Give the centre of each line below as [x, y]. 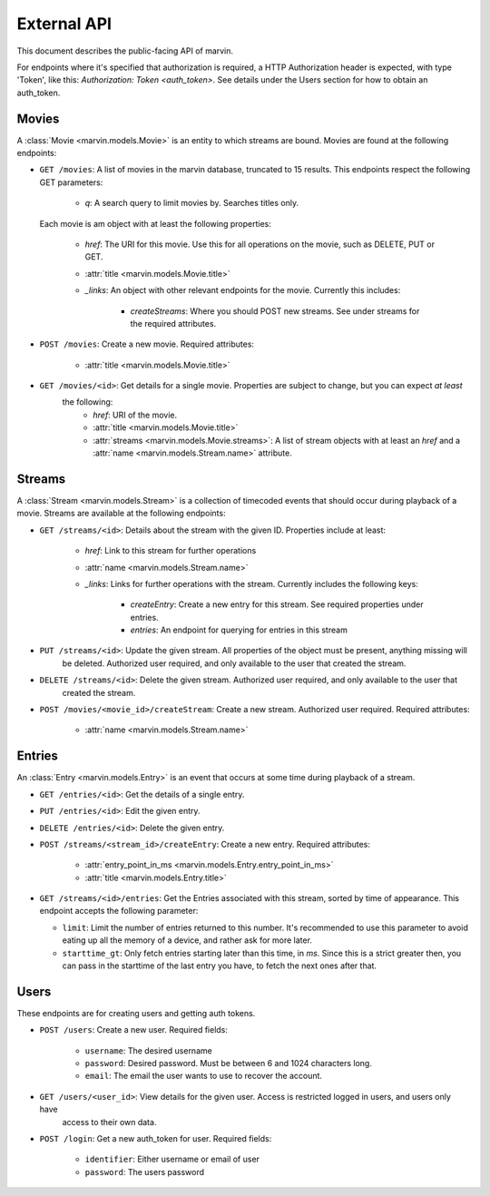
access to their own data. [109, 1122]
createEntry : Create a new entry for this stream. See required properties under [277, 604]
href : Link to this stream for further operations [171, 551]
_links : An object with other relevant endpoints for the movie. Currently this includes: [243, 290]
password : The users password [144, 1171]
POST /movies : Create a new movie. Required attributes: [147, 344]
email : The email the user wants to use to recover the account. [203, 1076]
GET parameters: [71, 182]
